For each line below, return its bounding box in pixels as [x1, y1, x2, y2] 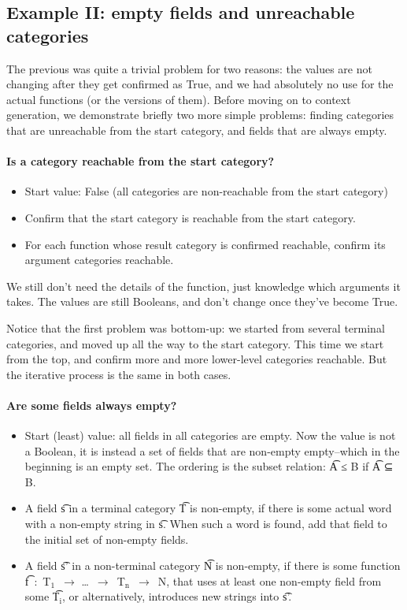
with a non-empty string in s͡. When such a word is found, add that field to [24, 515, 387, 532]
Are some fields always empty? [6, 396, 177, 413]
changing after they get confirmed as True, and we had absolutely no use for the [6, 76, 394, 92]
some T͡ [24, 588, 60, 604]
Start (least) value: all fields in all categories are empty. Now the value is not [24, 427, 396, 444]
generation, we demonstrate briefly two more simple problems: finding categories [6, 106, 394, 123]
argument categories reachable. [24, 251, 174, 268]
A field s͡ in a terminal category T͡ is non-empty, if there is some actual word [24, 500, 392, 516]
